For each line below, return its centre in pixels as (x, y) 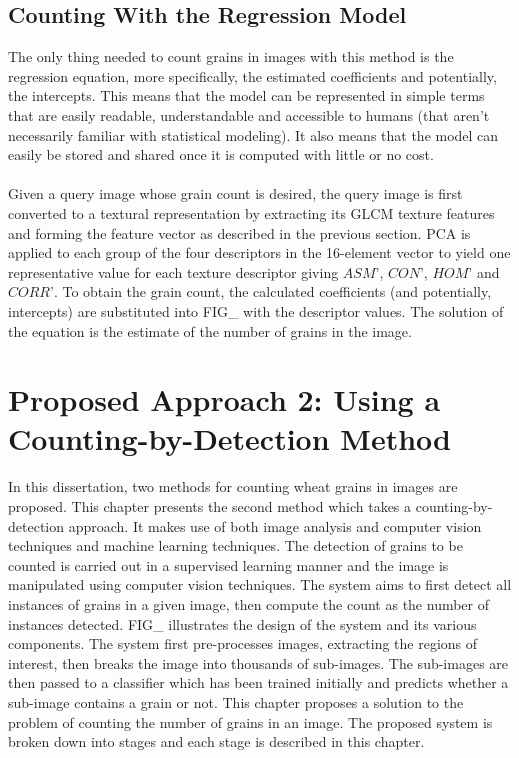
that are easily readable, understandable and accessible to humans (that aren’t (249, 114)
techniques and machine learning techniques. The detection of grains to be (235, 545)
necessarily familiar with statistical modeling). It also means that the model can (253, 134)
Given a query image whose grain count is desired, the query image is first (235, 193)
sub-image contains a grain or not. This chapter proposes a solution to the (236, 701)
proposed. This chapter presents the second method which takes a (210, 506)
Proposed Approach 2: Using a (224, 399)
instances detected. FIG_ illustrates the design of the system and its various (242, 623)
